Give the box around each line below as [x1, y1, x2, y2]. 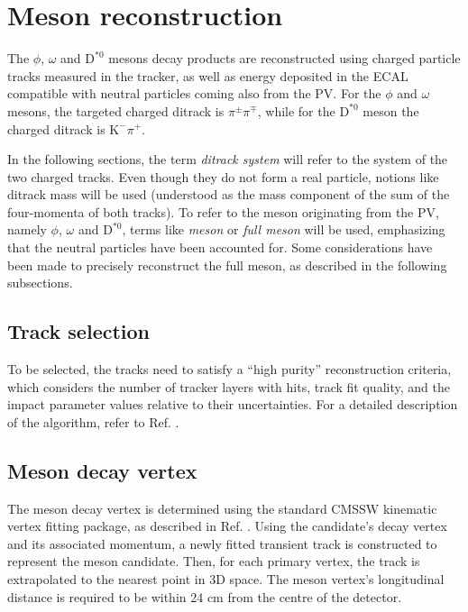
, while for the [257, 101, 335, 120]
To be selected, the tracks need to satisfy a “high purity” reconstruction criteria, [7, 360, 452, 379]
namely [7, 220, 47, 239]
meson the [362, 101, 419, 120]
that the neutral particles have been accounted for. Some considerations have [7, 238, 433, 257]
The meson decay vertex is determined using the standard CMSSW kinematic [7, 498, 437, 517]
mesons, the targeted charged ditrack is [7, 101, 225, 120]
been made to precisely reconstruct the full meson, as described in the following [7, 255, 447, 274]
